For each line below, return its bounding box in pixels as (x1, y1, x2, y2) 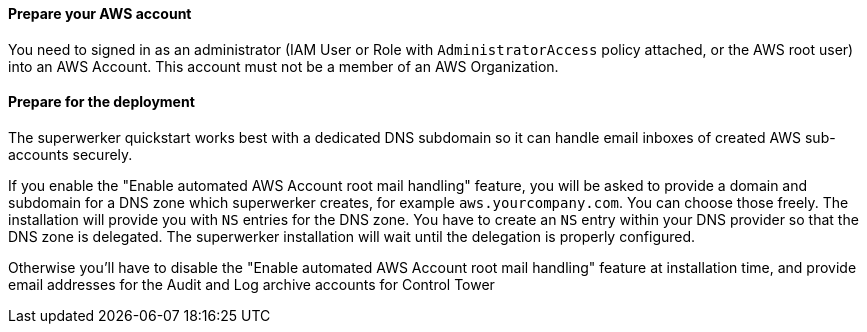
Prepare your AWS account (8, 5, 192, 22)
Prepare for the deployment (8, 93, 195, 111)
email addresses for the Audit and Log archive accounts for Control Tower (8, 275, 495, 293)
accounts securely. (8, 145, 133, 163)
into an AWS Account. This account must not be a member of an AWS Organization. (8, 57, 559, 75)
